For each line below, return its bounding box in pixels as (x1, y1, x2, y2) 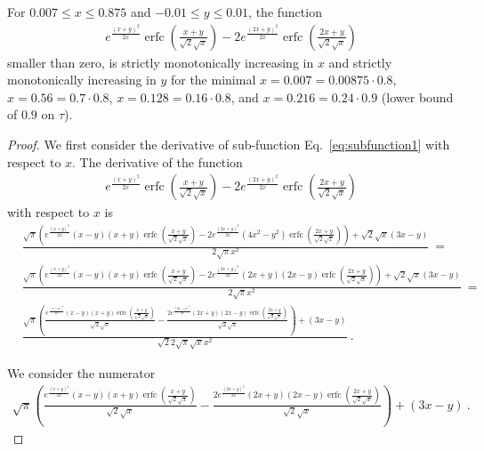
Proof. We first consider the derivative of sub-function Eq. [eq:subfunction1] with (7, 135, 450, 153)
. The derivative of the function (72, 152, 243, 171)
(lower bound (381, 87, 454, 106)
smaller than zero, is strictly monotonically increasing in (7, 52, 314, 71)
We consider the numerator (7, 363, 156, 382)
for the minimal (170, 70, 256, 89)
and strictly (328, 52, 392, 71)
